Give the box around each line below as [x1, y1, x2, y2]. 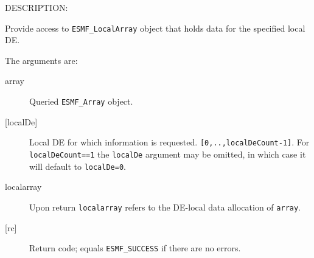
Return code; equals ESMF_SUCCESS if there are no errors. [29, 242, 241, 254]
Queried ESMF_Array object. [29, 95, 133, 108]
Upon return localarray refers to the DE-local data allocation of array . [29, 200, 301, 213]
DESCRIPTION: [5, 1, 68, 13]
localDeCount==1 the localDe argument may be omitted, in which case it [29, 147, 306, 160]
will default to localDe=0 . [29, 159, 126, 172]
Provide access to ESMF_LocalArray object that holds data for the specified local [5, 21, 305, 34]
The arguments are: [5, 54, 78, 66]
